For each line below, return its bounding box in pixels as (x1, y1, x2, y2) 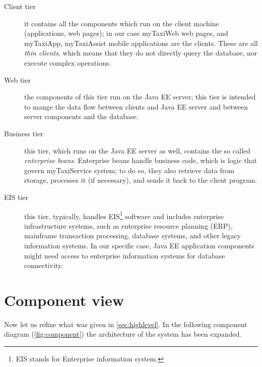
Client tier (4, 1, 36, 11)
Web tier (4, 74, 31, 85)
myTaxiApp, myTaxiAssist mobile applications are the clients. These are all (24, 37, 258, 48)
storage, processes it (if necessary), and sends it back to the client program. (24, 175, 257, 185)
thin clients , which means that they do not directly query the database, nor (24, 47, 257, 58)
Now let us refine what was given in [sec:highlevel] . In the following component (4, 319, 247, 329)
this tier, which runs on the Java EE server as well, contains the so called (24, 145, 250, 155)
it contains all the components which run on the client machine (24, 18, 219, 28)
